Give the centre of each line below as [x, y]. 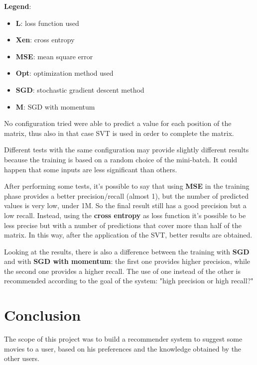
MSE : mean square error [54, 56]
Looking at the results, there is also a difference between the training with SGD [127, 251]
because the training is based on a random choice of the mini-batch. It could [121, 159]
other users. [22, 358]
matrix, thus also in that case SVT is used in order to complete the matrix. [119, 133]
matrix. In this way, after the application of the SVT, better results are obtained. [128, 235]
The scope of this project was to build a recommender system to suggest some [123, 339]
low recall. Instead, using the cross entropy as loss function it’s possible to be [125, 215]
